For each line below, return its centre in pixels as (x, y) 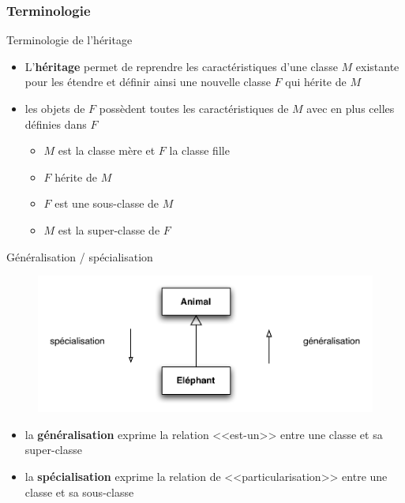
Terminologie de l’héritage (69, 40)
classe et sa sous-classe (79, 492)
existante (377, 66)
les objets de (55, 108)
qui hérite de (316, 82)
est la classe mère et (107, 150)
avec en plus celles (351, 108)
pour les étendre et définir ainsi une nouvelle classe (148, 82)
